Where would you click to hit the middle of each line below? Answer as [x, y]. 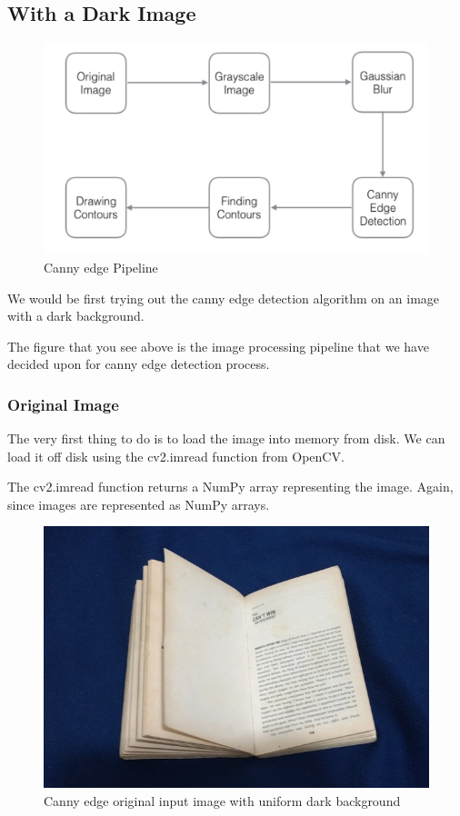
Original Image [63, 404]
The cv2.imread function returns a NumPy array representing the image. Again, [230, 487]
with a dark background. [76, 316]
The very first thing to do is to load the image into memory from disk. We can [226, 438]
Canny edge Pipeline [101, 267]
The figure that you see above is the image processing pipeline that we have [218, 346]
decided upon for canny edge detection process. [139, 364]
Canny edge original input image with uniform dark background [222, 800]
